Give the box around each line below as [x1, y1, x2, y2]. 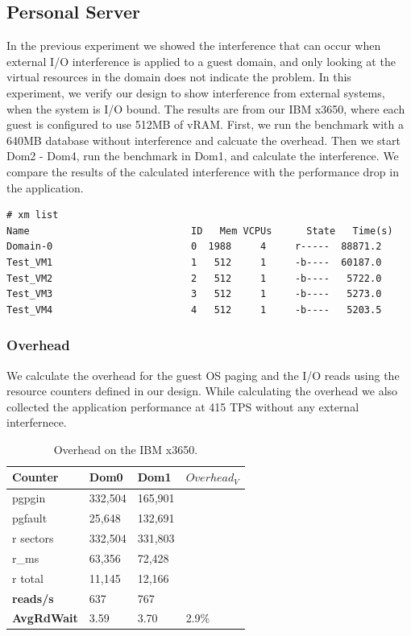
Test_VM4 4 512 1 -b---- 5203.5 [6, 304, 382, 316]
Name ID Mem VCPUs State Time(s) [6, 225, 393, 237]
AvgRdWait [12, 609, 78, 626]
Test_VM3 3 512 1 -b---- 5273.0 [6, 288, 382, 300]
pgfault [12, 510, 48, 527]
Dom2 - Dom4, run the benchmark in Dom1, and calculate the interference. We [6, 147, 399, 164]
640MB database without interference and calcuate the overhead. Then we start [6, 131, 401, 148]
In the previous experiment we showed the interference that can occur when [6, 37, 381, 54]
